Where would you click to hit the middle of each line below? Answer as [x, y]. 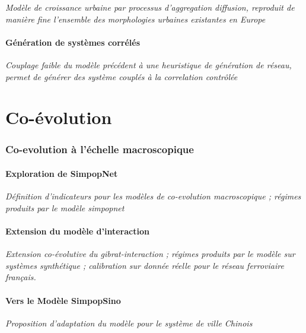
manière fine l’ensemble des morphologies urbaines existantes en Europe [136, 19]
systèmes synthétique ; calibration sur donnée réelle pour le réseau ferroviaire [145, 265]
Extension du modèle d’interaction [77, 231]
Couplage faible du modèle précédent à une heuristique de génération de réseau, [149, 64]
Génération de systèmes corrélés [73, 42]
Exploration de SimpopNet [62, 173]
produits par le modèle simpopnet [65, 207]
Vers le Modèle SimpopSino [63, 300]
